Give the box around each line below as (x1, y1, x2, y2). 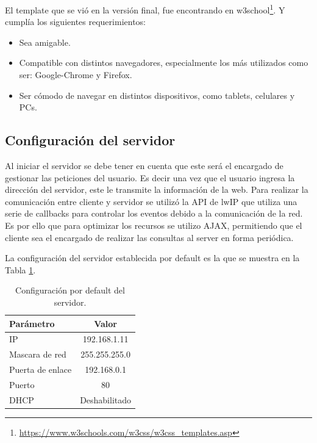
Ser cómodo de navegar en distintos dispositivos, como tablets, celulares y (19, 88, 295, 101)
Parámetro (9, 317, 55, 330)
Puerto (9, 378, 35, 391)
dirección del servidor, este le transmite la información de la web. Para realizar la (5, 183, 308, 196)
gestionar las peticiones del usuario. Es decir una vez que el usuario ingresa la (5, 171, 295, 184)
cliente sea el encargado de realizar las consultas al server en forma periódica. (5, 231, 294, 243)
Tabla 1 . (5, 263, 36, 276)
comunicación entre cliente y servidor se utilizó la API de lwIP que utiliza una (5, 195, 297, 207)
